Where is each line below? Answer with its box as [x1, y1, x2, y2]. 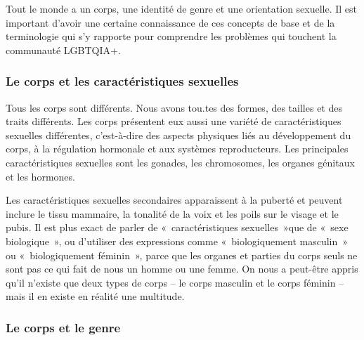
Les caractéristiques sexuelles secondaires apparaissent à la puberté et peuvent [6, 192, 343, 207]
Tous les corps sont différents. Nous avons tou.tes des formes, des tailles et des [6, 100, 342, 115]
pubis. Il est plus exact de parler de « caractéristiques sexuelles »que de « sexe [6, 220, 349, 235]
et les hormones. [6, 169, 75, 183]
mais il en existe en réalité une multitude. [6, 289, 185, 303]
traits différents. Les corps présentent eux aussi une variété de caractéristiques [6, 114, 342, 129]
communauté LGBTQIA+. [6, 42, 121, 57]
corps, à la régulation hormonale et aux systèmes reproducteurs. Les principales [6, 141, 349, 156]
